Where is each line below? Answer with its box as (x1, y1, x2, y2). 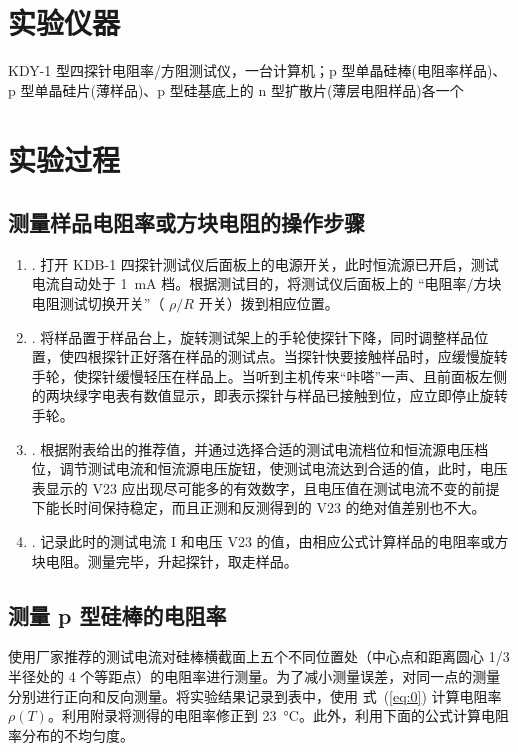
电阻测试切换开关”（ (31, 293, 165, 314)
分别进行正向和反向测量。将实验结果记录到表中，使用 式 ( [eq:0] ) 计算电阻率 (8, 685, 502, 706)
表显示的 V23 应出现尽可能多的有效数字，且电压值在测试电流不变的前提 (31, 477, 500, 498)
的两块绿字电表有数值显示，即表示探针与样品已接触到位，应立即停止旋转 (31, 385, 508, 406)
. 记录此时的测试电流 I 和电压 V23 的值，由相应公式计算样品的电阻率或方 (31, 531, 509, 552)
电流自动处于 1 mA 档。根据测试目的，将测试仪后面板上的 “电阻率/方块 (31, 273, 502, 294)
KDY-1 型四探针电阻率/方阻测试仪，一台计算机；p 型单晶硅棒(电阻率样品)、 (8, 60, 507, 81)
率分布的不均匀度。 (8, 724, 134, 745)
